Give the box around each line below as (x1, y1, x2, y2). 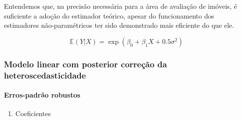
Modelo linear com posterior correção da (4, 58, 167, 70)
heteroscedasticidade (4, 69, 86, 81)
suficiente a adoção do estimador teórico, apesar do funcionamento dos (4, 10, 214, 20)
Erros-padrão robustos (4, 90, 80, 100)
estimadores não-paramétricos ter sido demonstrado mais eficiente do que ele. (4, 20, 234, 30)
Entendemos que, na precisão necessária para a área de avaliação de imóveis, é (4, 1, 237, 11)
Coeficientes (15, 108, 51, 119)
